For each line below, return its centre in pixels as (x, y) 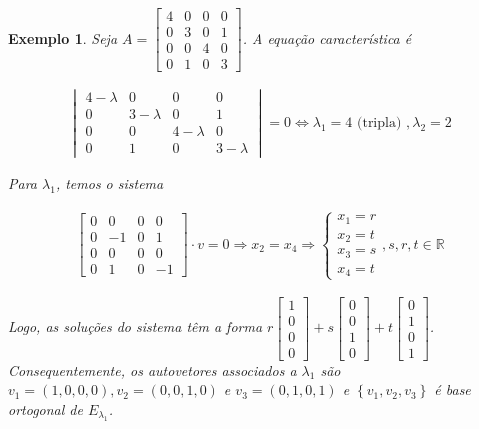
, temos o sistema (109, 183)
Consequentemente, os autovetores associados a (152, 369)
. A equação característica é (327, 37)
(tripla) (379, 122)
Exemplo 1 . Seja (63, 37)
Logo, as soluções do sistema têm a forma (135, 326)
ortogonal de (45, 408)
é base (452, 389)
